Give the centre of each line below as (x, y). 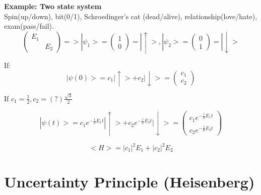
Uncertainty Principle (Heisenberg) (129, 182)
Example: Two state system (53, 6)
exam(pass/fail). (29, 26)
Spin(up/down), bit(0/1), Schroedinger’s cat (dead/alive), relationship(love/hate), (131, 16)
